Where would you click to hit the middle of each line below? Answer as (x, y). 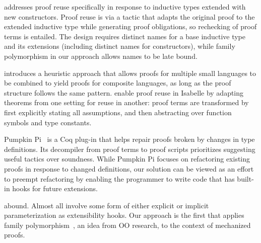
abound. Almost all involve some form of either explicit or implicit (107, 205)
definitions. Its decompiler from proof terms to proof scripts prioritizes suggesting (130, 149)
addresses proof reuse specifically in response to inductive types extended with (125, 7)
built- (245, 178)
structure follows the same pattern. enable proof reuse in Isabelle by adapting (124, 92)
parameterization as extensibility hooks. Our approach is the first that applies (124, 215)
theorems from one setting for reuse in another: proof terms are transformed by (126, 102)
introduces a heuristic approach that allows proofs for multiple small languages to (130, 73)
